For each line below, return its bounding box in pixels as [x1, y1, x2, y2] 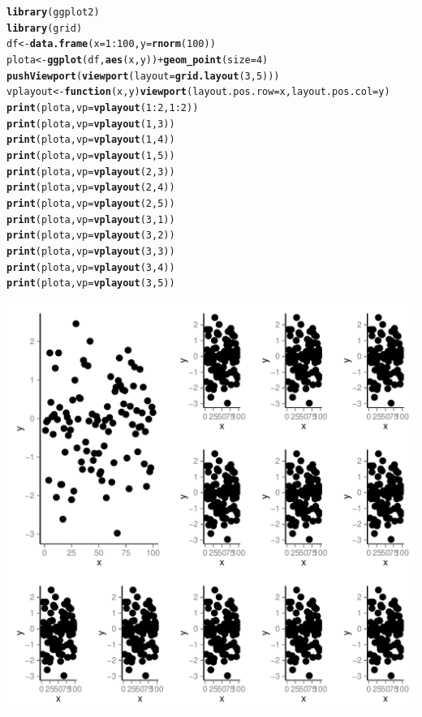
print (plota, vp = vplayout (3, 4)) [6, 261, 175, 273]
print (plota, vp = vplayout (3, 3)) [6, 245, 175, 257]
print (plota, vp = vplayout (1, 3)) [6, 118, 175, 130]
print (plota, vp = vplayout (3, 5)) [6, 277, 175, 290]
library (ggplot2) [6, 6, 100, 18]
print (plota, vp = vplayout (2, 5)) [6, 197, 175, 209]
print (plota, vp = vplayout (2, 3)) [6, 165, 175, 178]
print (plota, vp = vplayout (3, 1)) [6, 213, 175, 225]
